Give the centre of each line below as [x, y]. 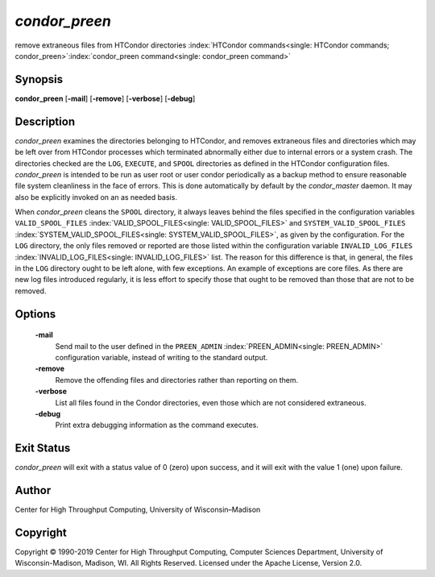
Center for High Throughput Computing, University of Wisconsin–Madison [138, 510]
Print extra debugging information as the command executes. [157, 425]
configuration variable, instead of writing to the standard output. [162, 358]
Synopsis [39, 79]
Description [45, 121]
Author [33, 490]
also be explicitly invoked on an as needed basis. [96, 197]
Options [35, 314]
